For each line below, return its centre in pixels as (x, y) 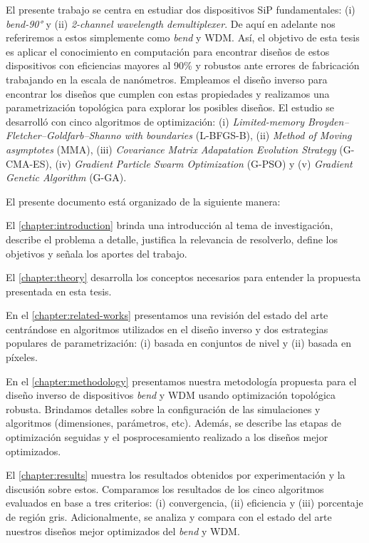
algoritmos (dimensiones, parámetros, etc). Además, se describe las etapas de (173, 423)
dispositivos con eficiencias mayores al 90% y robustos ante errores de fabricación (183, 65)
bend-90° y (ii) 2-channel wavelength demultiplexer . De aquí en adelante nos (171, 23)
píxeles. (22, 357)
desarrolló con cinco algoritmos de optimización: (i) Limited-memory (155, 121)
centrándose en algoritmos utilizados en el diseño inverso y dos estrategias (167, 329)
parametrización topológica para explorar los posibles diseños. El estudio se (170, 107)
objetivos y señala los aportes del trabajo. (97, 253)
